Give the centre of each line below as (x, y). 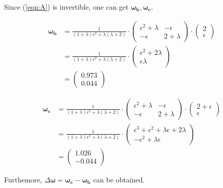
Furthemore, (23, 179)
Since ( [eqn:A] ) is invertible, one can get (66, 7)
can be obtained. (119, 179)
